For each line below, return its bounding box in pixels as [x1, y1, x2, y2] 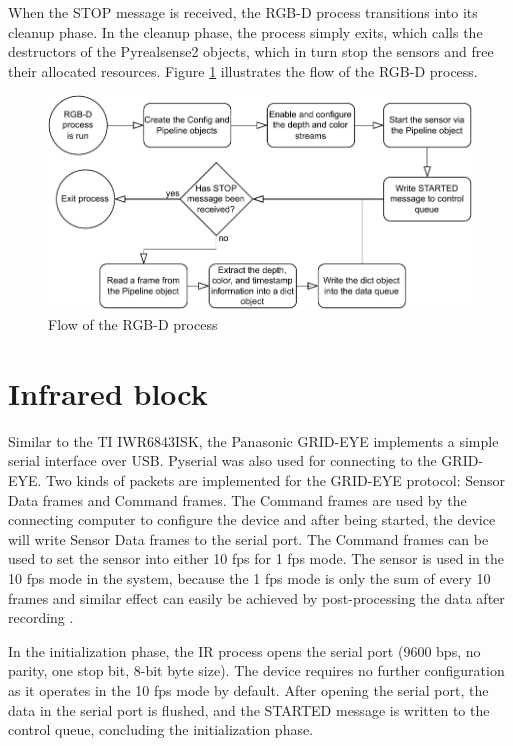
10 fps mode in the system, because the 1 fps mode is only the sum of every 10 [8, 567, 491, 588]
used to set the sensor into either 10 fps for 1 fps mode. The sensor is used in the [8, 548, 504, 569]
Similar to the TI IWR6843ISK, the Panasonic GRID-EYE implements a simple [8, 430, 499, 451]
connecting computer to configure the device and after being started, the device [8, 509, 496, 530]
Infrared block [8, 372, 208, 413]
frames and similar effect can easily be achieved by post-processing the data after [8, 587, 505, 608]
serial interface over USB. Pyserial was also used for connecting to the [8, 450, 437, 471]
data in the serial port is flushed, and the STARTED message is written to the [8, 699, 490, 720]
